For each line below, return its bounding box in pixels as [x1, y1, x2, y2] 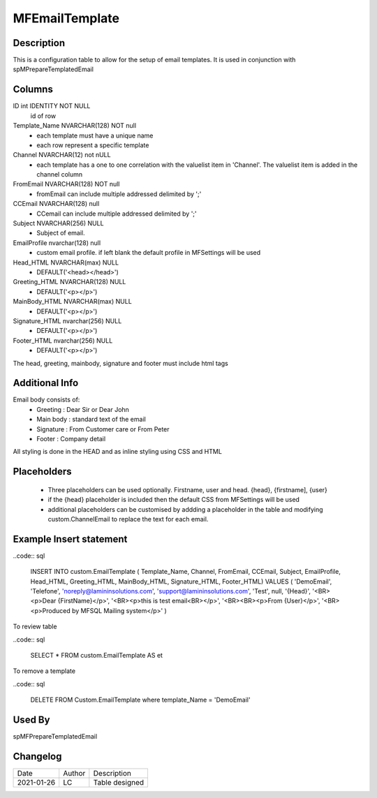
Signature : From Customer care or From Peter [36, 424, 170, 433]
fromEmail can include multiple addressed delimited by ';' [36, 189, 202, 198]
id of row [30, 112, 57, 120]
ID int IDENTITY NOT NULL [13, 102, 91, 110]
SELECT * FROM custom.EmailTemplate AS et [30, 651, 163, 659]
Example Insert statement [13, 533, 128, 545]
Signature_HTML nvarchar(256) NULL [13, 316, 122, 325]
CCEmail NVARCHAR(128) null [13, 200, 100, 208]
